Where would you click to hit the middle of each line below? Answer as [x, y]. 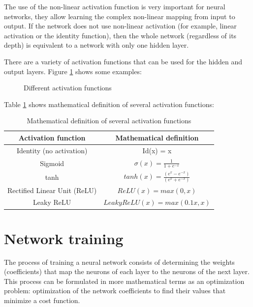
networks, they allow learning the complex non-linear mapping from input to [120, 16]
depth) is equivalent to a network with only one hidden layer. [96, 45]
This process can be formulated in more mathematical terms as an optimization [124, 281]
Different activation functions [68, 88]
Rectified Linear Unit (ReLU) [52, 190]
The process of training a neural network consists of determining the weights [119, 262]
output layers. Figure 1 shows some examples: [73, 71]
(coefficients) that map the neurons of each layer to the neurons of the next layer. [127, 271]
